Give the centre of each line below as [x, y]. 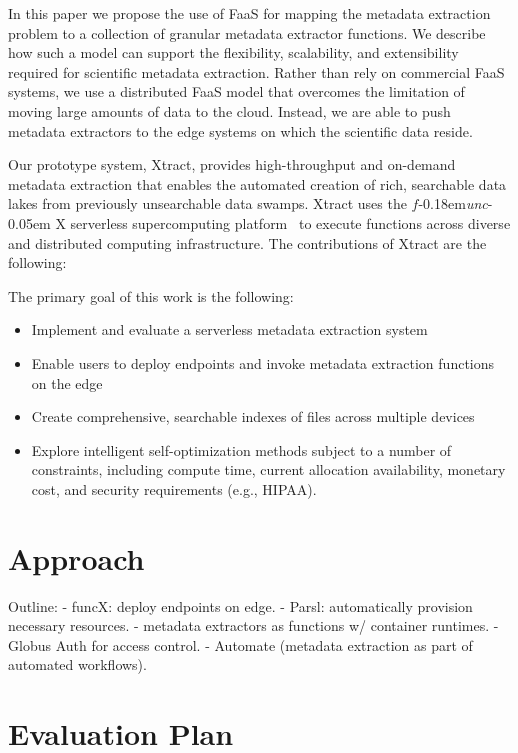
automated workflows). [77, 664]
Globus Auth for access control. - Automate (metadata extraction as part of [240, 644]
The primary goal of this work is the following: [151, 295]
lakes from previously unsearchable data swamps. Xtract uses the [207, 203]
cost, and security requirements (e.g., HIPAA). [174, 488]
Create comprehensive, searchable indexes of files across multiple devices [253, 416]
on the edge [67, 382]
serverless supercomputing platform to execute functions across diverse [290, 222]
